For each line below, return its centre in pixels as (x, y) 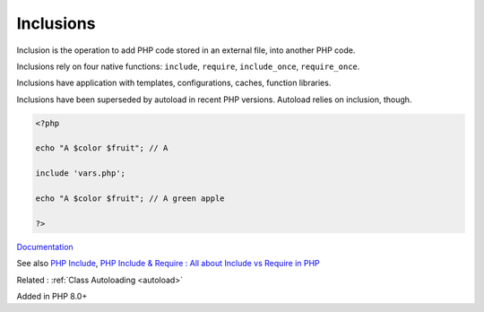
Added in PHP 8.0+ (52, 296)
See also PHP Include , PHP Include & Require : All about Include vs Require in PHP (168, 264)
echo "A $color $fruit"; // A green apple (130, 199)
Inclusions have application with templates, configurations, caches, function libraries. (174, 83)
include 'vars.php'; (80, 173)
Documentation (45, 247)
